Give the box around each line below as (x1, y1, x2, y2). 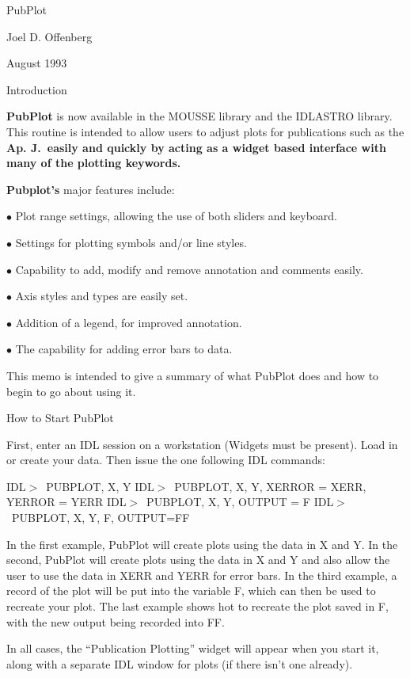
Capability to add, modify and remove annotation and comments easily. (15, 261, 363, 277)
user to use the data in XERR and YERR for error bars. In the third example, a (6, 566, 397, 583)
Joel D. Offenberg (6, 28, 93, 44)
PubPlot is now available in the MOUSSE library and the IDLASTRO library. (6, 108, 393, 124)
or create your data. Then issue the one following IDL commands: (6, 451, 325, 468)
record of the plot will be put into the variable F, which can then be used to (6, 582, 376, 599)
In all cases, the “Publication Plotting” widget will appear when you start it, (6, 640, 379, 657)
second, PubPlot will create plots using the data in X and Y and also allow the (6, 551, 390, 568)
